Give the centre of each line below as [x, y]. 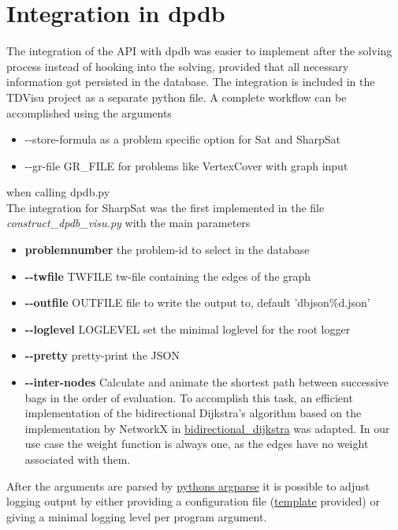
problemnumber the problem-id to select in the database [167, 250]
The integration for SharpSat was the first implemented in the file [166, 207]
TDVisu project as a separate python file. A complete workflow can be [177, 97]
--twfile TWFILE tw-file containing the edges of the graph [168, 276]
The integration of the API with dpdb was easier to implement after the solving [199, 51]
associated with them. [78, 459]
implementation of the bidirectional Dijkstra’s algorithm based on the [193, 413]
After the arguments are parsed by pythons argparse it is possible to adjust [188, 485]
